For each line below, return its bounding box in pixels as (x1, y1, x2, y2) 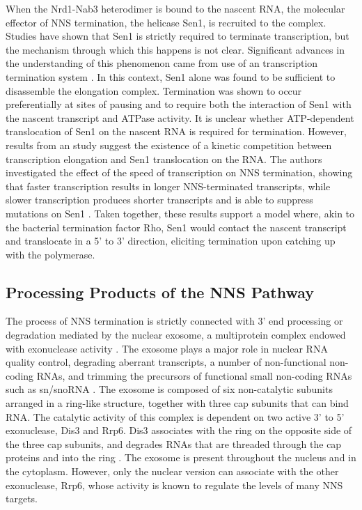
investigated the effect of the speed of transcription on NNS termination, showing (6, 165, 353, 180)
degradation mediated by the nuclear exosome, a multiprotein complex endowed (6, 327, 346, 342)
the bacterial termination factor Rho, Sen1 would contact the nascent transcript (6, 219, 347, 234)
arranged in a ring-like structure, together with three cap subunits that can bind (6, 396, 349, 410)
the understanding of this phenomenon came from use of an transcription (6, 56, 318, 70)
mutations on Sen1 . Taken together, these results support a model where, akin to (6, 206, 355, 220)
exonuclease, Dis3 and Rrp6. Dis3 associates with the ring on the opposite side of (6, 423, 352, 438)
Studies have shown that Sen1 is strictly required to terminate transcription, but (6, 29, 349, 43)
